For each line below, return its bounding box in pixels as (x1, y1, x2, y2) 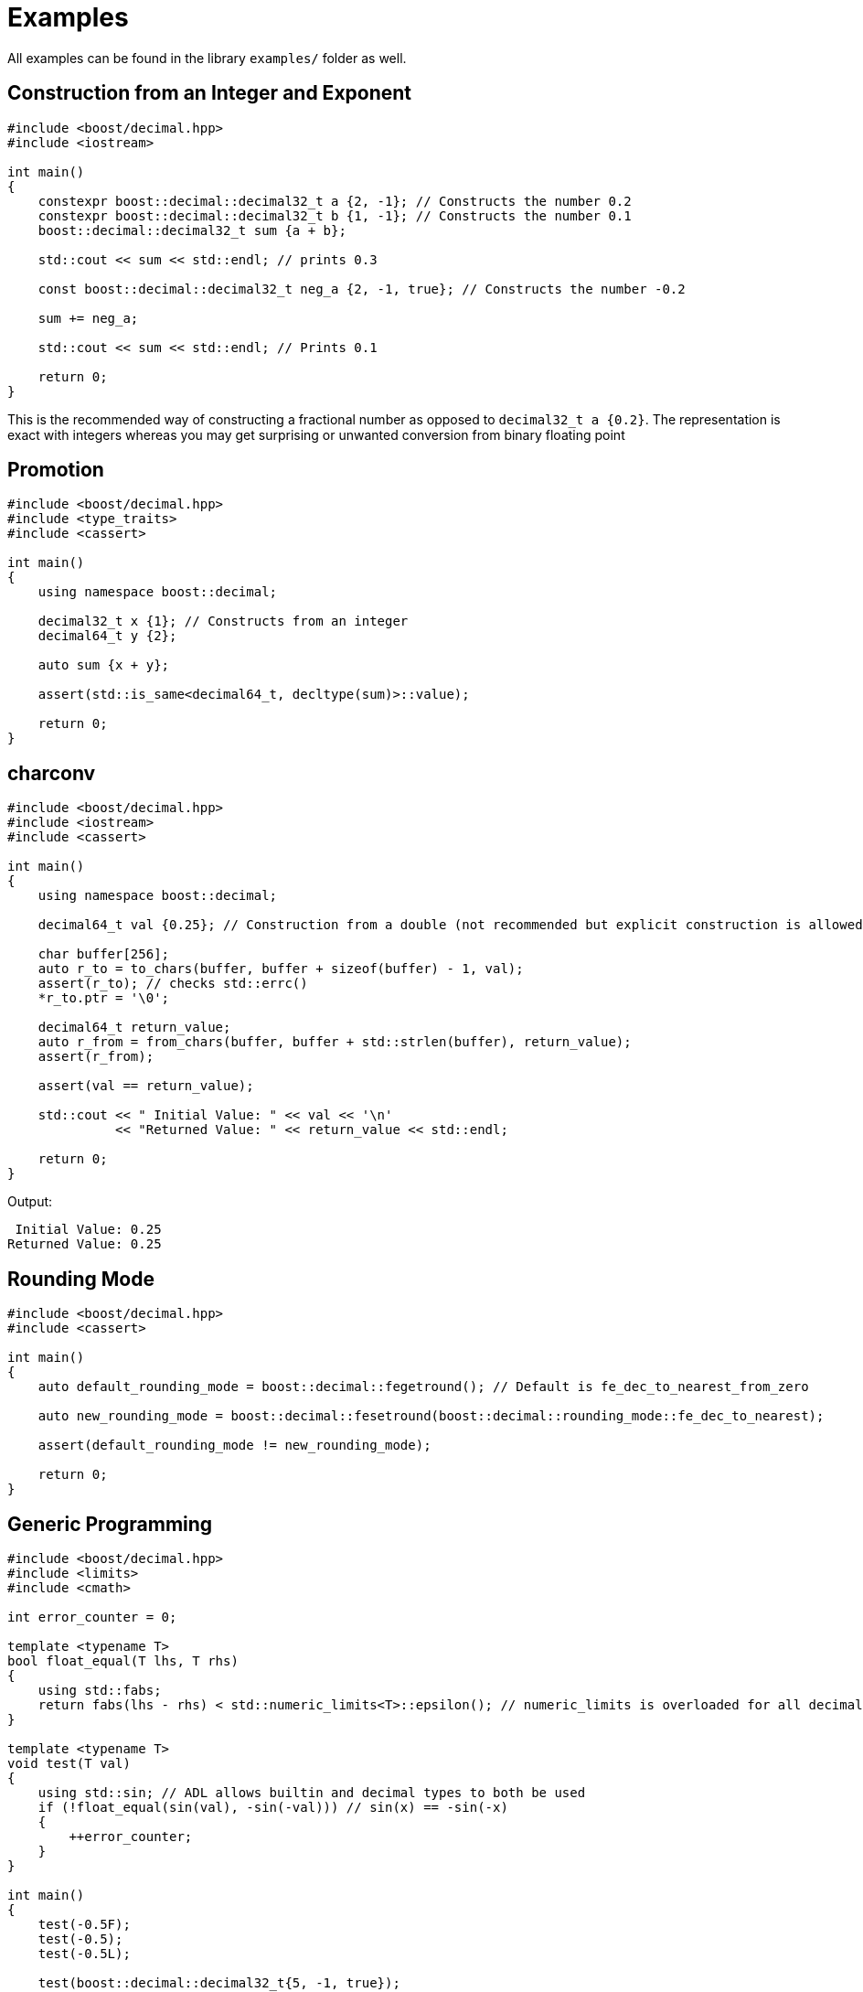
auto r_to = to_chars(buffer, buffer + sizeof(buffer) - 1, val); (37, 961, 524, 977)
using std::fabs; (37, 1682, 162, 1697)
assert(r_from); (37, 1049, 154, 1065)
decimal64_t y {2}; (37, 628, 177, 644)
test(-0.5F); (37, 1916, 131, 1932)
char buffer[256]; (37, 947, 170, 962)
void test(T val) (7, 1755, 131, 1771)
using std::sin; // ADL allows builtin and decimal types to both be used (37, 1784, 586, 1800)
